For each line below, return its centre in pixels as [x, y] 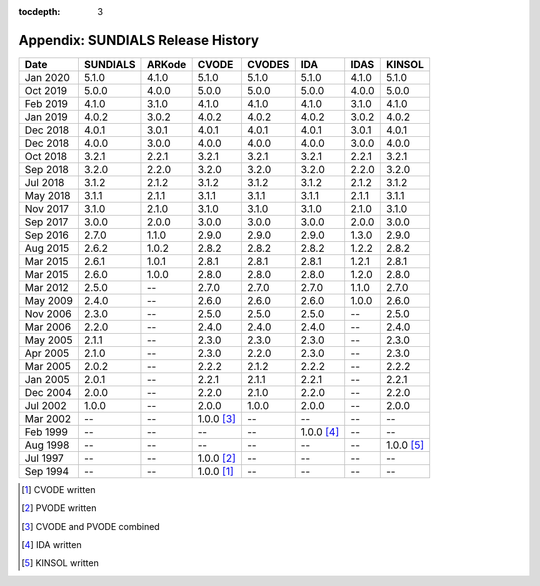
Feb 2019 [46, 103]
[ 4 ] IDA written [51, 545]
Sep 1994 [47, 471]
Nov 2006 [48, 313]
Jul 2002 [45, 405]
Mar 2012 [46, 287]
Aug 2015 [47, 248]
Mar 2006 [48, 327]
